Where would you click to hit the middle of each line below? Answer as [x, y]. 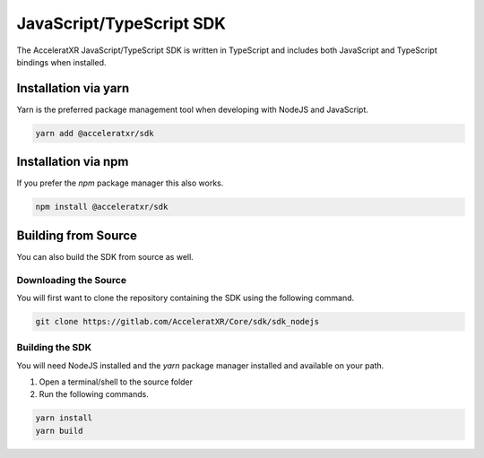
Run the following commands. [94, 394]
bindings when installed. [61, 62]
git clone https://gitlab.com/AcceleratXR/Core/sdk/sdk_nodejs [177, 321]
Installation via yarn [73, 88]
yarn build [59, 431]
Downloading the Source [72, 280]
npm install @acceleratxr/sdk [102, 207]
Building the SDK [54, 348]
